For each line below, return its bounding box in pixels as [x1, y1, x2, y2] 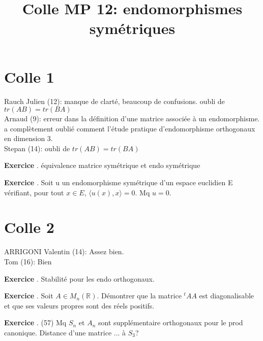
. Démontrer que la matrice [97, 290, 182, 301]
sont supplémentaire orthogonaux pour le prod [98, 317, 243, 328]
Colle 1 [4, 66, 54, 87]
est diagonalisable [199, 290, 254, 301]
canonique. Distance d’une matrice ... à [4, 327, 126, 337]
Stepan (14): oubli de [4, 143, 70, 153]
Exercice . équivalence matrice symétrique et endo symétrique [4, 160, 200, 170]
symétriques [89, 18, 176, 39]
